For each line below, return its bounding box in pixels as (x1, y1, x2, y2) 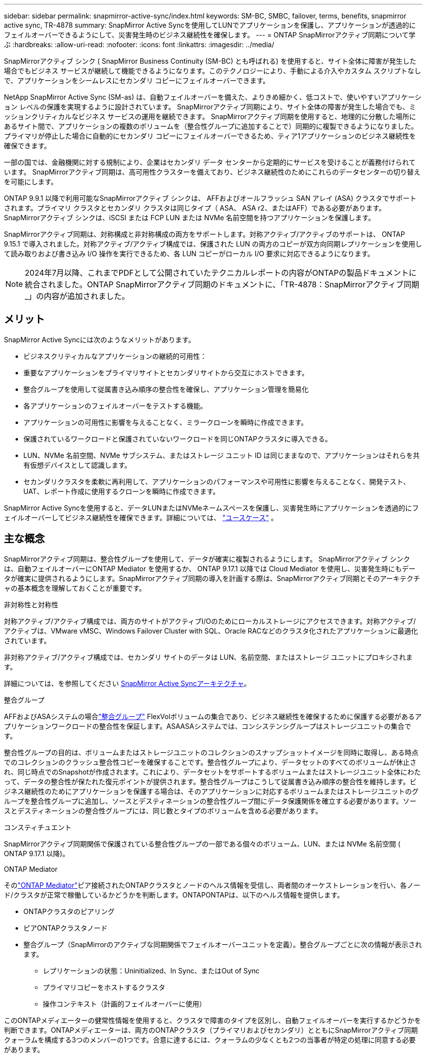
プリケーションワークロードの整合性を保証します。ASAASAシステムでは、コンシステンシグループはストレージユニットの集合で (4, 722, 411, 730)
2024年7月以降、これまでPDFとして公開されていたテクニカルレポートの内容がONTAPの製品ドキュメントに (25, 268, 417, 278)
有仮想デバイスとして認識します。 (23, 460, 131, 469)
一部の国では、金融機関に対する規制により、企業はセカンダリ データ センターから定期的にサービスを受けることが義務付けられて (4, 158, 416, 166)
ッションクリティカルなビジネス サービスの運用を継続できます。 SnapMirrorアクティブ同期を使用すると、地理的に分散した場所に (4, 112, 416, 121)
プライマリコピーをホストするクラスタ (43, 983, 165, 991)
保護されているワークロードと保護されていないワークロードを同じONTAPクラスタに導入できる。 (23, 434, 332, 443)
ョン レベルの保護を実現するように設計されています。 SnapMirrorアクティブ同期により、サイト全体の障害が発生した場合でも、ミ (4, 103, 416, 111)
